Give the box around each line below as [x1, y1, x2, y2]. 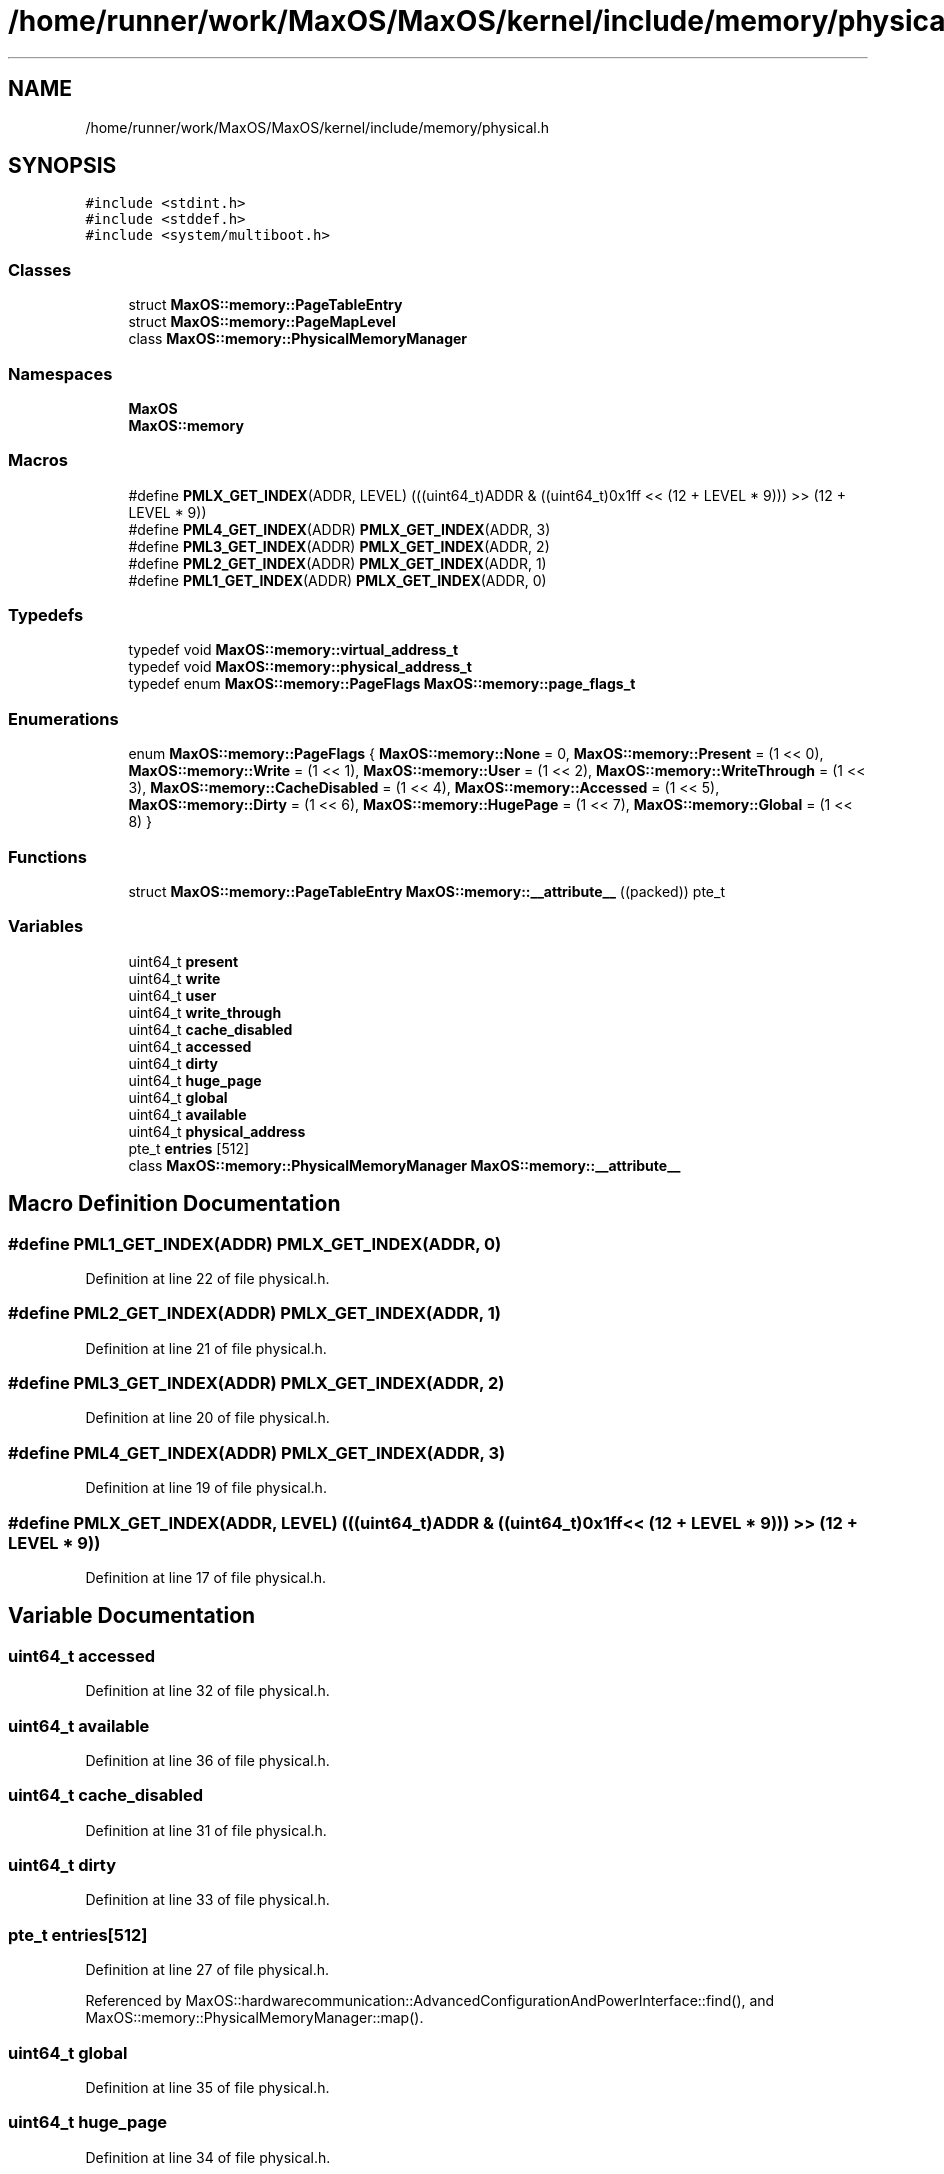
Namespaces [8, 363, 113, 384]
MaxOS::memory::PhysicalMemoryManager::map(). [85, 2009, 424, 2027]
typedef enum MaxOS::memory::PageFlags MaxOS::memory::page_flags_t [128, 675, 636, 693]
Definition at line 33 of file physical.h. [85, 1891, 330, 1909]
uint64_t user [128, 986, 217, 1004]
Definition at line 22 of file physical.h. [85, 1269, 330, 1287]
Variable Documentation [8, 1603, 256, 1629]
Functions [8, 846, 87, 867]
